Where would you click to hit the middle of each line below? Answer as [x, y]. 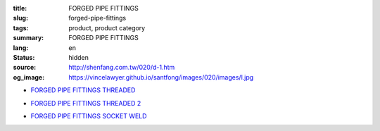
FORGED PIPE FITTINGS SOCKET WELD [89, 116]
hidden [79, 57]
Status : [24, 57]
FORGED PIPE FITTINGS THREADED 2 [86, 103]
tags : [21, 27]
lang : [21, 48]
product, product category [107, 27]
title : [20, 8]
